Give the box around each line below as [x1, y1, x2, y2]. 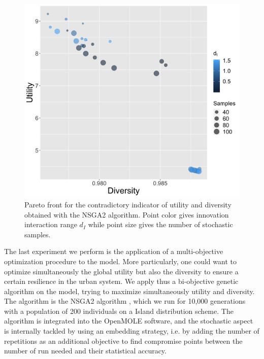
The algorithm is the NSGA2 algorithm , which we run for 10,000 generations [4, 296, 246, 306]
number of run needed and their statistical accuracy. [4, 345, 167, 356]
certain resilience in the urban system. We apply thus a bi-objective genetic [4, 276, 239, 286]
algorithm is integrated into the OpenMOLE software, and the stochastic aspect [4, 315, 253, 326]
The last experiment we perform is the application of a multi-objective [4, 246, 223, 257]
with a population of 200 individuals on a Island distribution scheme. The [4, 305, 234, 316]
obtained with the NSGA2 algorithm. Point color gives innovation [24, 209, 229, 220]
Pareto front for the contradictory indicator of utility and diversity [24, 199, 232, 209]
